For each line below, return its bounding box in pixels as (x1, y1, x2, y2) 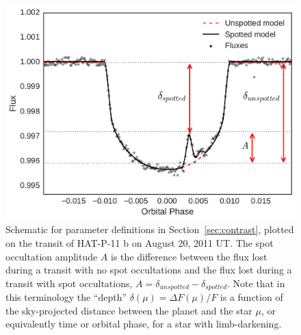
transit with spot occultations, (5, 276, 133, 290)
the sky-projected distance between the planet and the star (5, 303, 252, 317)
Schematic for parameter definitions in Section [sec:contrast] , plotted (5, 222, 294, 237)
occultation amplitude (5, 249, 98, 263)
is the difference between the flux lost (111, 249, 267, 263)
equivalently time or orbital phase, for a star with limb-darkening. (5, 317, 282, 331)
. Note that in (227, 276, 285, 290)
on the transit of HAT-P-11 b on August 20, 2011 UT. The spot (5, 235, 274, 250)
